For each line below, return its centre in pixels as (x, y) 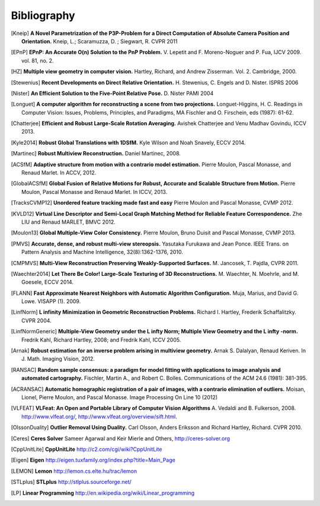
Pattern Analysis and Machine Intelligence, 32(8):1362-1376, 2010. (102, 252)
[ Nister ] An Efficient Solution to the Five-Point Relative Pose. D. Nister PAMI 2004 (112, 93)
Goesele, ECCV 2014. (48, 282)
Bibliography (43, 15)
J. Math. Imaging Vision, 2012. (58, 359)
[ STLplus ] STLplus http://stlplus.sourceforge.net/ (71, 482)
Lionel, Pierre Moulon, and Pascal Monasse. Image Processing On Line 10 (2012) (120, 397)
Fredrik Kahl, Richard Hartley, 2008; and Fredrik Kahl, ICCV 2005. (101, 340)
